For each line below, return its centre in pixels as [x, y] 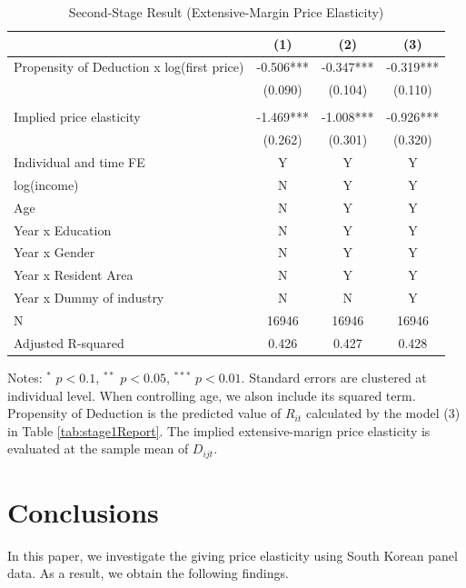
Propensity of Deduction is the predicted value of [144, 413]
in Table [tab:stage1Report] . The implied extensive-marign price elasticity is [219, 430]
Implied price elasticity [77, 117]
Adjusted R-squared [69, 342]
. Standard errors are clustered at [334, 377]
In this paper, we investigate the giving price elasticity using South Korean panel [233, 555]
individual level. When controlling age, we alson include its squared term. [212, 395]
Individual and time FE [79, 162]
